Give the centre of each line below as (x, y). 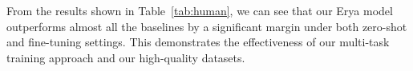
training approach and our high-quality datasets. (126, 57)
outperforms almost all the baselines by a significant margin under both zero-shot (207, 26)
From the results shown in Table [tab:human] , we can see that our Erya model (200, 10)
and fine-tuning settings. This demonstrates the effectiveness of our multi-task (198, 42)
